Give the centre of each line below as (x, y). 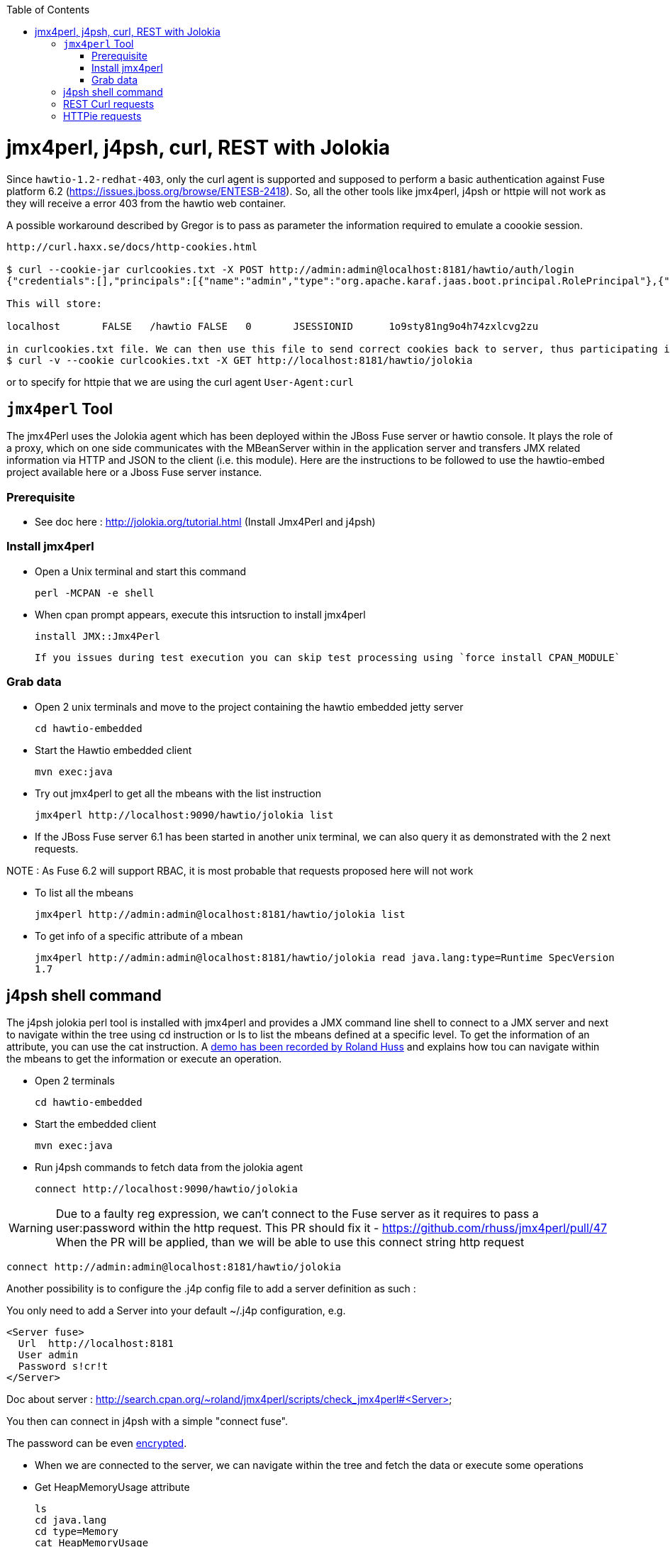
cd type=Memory (77, 1532)
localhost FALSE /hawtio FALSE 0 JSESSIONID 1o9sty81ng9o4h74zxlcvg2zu (273, 326)
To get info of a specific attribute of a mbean (139, 936)
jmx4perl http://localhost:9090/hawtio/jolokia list (184, 815)
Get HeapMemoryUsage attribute (112, 1487)
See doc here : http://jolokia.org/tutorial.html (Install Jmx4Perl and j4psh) (205, 522)
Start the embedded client (96, 1124)
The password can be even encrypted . (97, 1443)
